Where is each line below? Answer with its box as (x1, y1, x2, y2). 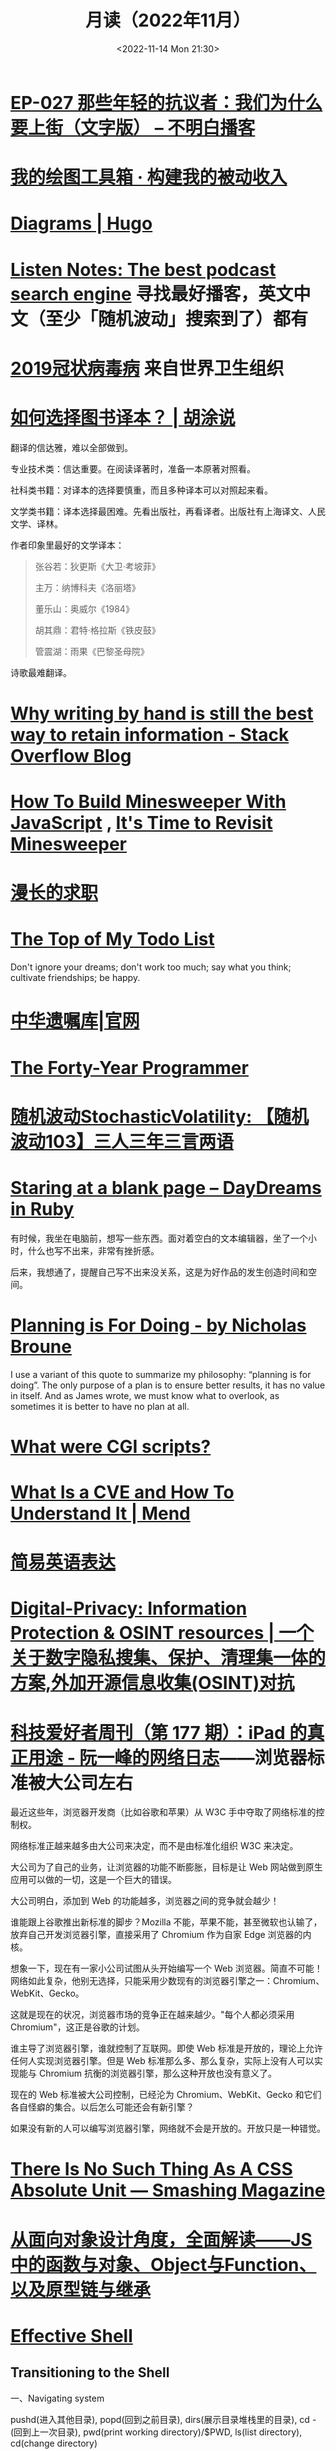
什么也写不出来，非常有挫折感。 (27, 1244, 160, 1256)
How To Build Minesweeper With (10, 791, 287, 813)
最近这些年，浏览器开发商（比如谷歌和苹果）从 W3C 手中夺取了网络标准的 (10, 1806, 317, 1818)
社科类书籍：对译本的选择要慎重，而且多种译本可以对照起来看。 (10, 484, 273, 496)
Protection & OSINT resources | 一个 (10, 1622, 315, 1645)
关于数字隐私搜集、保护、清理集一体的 (10, 1647, 327, 1670)
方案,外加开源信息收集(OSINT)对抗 (10, 1672, 295, 1695)
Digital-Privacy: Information (10, 1597, 248, 1620)
